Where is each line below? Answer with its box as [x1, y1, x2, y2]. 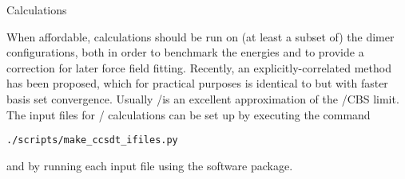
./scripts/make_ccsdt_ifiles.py [6, 134, 178, 146]
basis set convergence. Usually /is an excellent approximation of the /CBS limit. [6, 90, 399, 107]
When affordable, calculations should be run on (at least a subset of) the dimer [6, 28, 395, 45]
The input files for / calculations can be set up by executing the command [6, 106, 371, 123]
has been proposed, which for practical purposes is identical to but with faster [6, 75, 388, 91]
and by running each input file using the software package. [6, 157, 293, 173]
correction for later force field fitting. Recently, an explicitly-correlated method [6, 59, 391, 76]
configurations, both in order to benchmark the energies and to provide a [6, 44, 364, 60]
